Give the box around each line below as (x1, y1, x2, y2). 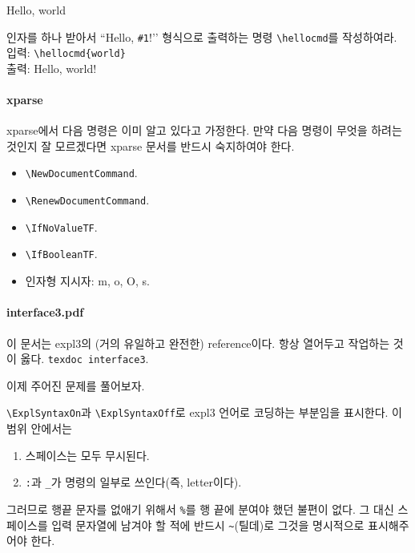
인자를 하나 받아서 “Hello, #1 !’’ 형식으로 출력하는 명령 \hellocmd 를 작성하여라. (6, 28, 397, 45)
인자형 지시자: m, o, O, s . (25, 272, 150, 289)
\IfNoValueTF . (25, 218, 98, 235)
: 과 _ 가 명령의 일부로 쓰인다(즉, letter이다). (25, 474, 242, 490)
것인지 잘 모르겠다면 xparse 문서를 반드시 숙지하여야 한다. (6, 137, 295, 154)
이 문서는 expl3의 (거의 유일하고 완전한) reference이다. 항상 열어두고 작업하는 (6, 334, 390, 351)
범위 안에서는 (6, 420, 72, 436)
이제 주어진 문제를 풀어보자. (6, 377, 145, 394)
